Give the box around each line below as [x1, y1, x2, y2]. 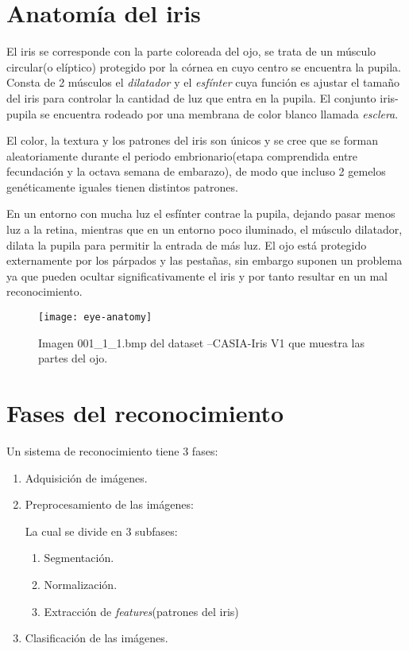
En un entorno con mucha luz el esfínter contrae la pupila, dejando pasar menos [6, 205, 395, 222]
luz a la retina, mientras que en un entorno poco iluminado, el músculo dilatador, [6, 221, 403, 238]
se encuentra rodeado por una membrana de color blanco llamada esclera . [40, 105, 399, 122]
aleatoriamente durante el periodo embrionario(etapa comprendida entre [6, 147, 358, 164]
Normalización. [44, 575, 118, 592]
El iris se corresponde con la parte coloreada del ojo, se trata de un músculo [6, 43, 376, 60]
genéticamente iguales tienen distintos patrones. [6, 178, 238, 195]
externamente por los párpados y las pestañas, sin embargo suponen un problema [6, 252, 403, 269]
